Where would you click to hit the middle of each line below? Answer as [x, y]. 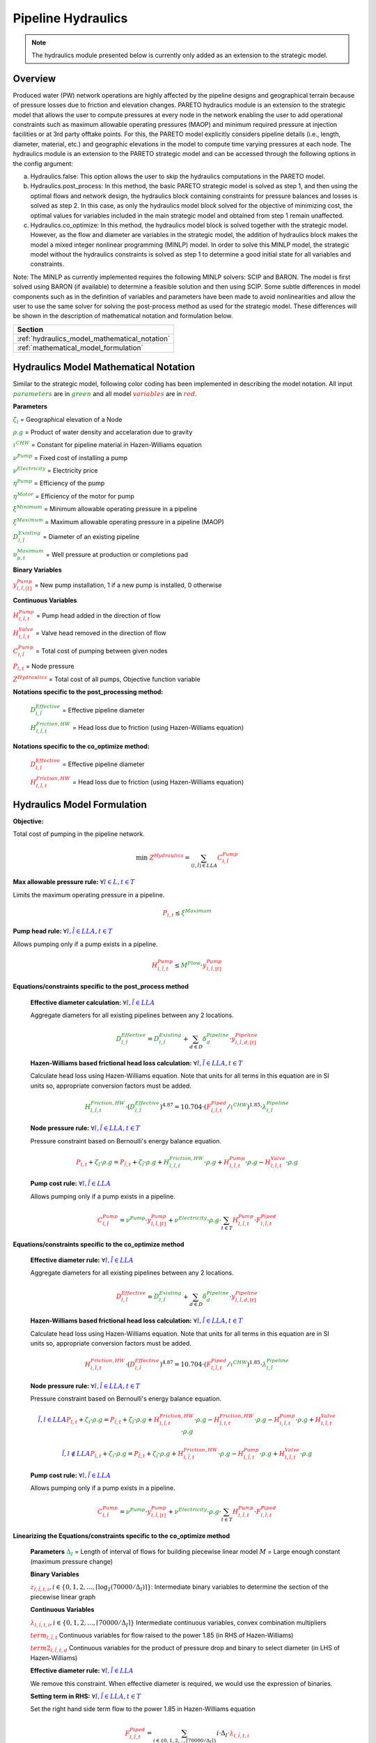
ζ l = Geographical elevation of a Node [68, 420]
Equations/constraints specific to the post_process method [101, 987]
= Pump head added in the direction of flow [99, 615]
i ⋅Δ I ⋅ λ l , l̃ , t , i [233, 1734]
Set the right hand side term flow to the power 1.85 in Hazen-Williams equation [143, 1709]
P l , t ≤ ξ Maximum [187, 913]
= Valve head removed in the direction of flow [101, 633]
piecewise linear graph [63, 1597]
